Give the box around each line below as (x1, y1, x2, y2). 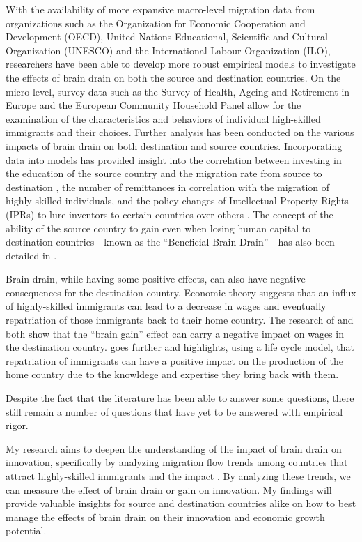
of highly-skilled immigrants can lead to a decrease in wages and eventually (6, 299, 326, 313)
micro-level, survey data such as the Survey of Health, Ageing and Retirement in (6, 84, 350, 98)
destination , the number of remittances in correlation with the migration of (6, 179, 330, 194)
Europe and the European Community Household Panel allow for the (6, 98, 301, 112)
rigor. (6, 418, 29, 432)
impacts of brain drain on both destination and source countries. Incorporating (6, 138, 343, 153)
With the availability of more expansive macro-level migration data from (6, 2, 315, 16)
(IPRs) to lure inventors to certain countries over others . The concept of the (6, 206, 333, 221)
